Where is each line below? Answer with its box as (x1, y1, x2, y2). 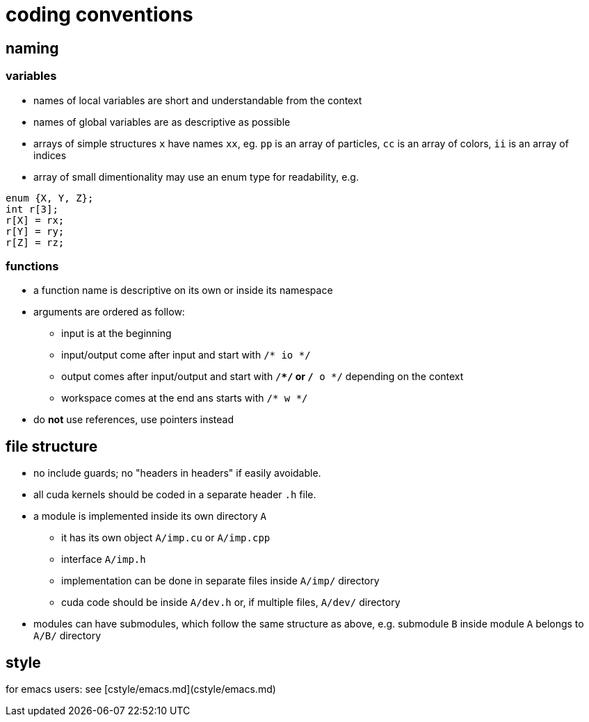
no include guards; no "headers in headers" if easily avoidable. (33, 467, 321, 479)
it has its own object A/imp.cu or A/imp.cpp (61, 532, 271, 544)
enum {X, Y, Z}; (6, 192, 94, 204)
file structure (6, 437, 98, 455)
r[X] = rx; (6, 214, 65, 226)
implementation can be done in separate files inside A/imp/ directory (61, 575, 380, 587)
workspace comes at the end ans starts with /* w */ (61, 392, 308, 404)
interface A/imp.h (61, 553, 146, 566)
